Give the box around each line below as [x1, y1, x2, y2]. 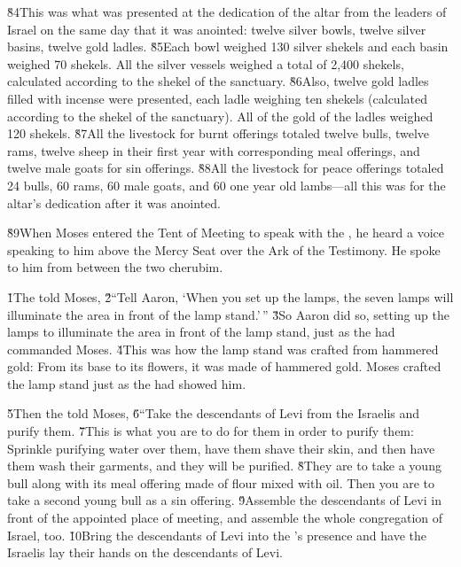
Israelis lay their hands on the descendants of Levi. [7, 543, 283, 562]
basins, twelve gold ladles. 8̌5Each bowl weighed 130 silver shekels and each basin [7, 37, 449, 56]
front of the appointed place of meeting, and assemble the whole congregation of [7, 509, 443, 527]
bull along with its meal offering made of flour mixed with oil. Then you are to [7, 473, 435, 492]
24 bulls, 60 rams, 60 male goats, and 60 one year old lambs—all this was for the [7, 175, 446, 194]
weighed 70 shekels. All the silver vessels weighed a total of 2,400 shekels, [7, 54, 404, 73]
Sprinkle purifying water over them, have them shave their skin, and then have [7, 439, 435, 457]
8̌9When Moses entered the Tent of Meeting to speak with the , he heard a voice [7, 223, 444, 242]
